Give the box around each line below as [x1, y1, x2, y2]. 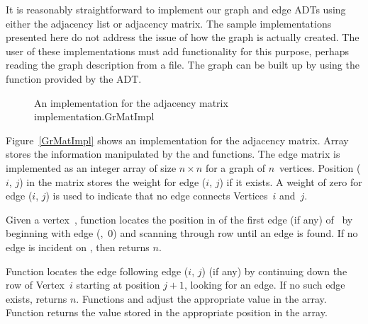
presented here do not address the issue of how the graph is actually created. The [6, 30, 359, 45]
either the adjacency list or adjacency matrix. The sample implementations [6, 16, 332, 30]
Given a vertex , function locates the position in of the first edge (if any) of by [6, 212, 353, 226]
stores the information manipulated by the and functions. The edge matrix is [6, 146, 340, 161]
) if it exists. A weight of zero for [219, 174, 362, 189]
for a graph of [205, 160, 265, 175]
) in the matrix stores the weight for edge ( [19, 174, 206, 189]
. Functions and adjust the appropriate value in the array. [76, 291, 327, 306]
